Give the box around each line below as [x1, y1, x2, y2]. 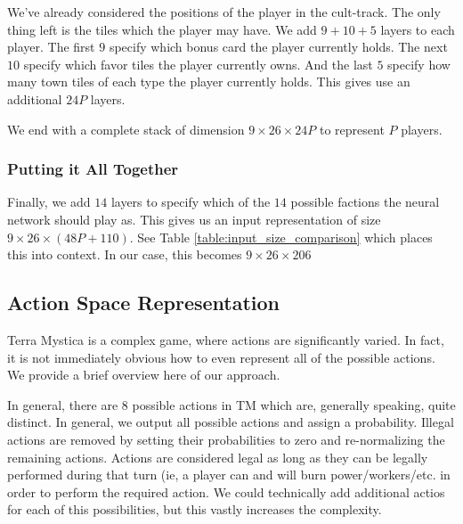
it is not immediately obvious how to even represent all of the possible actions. [7, 348, 435, 366]
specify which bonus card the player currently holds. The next [109, 37, 448, 56]
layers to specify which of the [110, 192, 271, 211]
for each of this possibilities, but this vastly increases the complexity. [7, 500, 382, 519]
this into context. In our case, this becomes [7, 245, 242, 264]
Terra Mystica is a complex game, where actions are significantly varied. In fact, [7, 330, 444, 348]
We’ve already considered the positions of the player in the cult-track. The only [7, 3, 441, 20]
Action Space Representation [7, 289, 280, 316]
